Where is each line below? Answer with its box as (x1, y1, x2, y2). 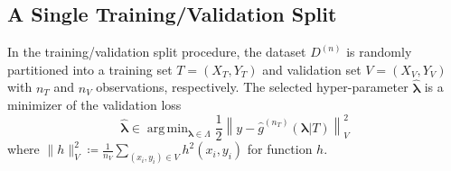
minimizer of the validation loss (7, 95, 182, 114)
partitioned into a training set (7, 59, 173, 78)
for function (247, 139, 313, 158)
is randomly (346, 42, 412, 61)
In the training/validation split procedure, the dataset (7, 42, 306, 61)
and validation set (262, 59, 362, 78)
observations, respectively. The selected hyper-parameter (96, 77, 409, 96)
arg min (146, 121, 188, 135)
